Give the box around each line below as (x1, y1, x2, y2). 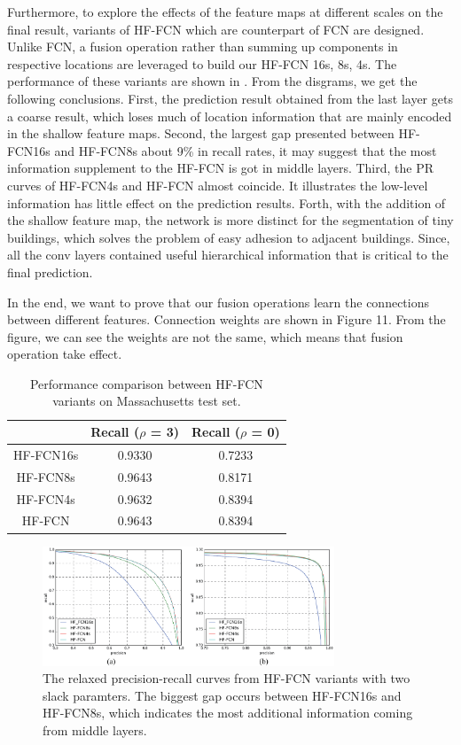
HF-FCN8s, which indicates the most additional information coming (43, 703, 413, 722)
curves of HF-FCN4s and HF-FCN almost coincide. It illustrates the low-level (7, 175, 428, 194)
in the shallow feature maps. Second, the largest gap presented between (7, 124, 395, 143)
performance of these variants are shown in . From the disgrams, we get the (7, 72, 418, 90)
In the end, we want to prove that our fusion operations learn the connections (7, 292, 429, 311)
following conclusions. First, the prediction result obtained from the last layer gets (7, 89, 453, 107)
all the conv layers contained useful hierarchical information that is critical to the (7, 245, 449, 264)
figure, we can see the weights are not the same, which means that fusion (7, 327, 403, 345)
